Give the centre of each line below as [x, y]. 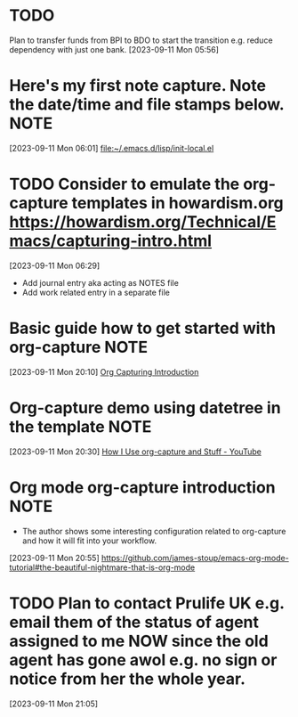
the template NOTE [81, 426]
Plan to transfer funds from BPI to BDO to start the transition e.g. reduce [141, 40]
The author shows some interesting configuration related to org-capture [154, 531]
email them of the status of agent [134, 622]
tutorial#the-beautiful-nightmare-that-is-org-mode [102, 567]
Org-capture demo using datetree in [145, 407]
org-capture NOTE [79, 347]
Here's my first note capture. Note [138, 86]
